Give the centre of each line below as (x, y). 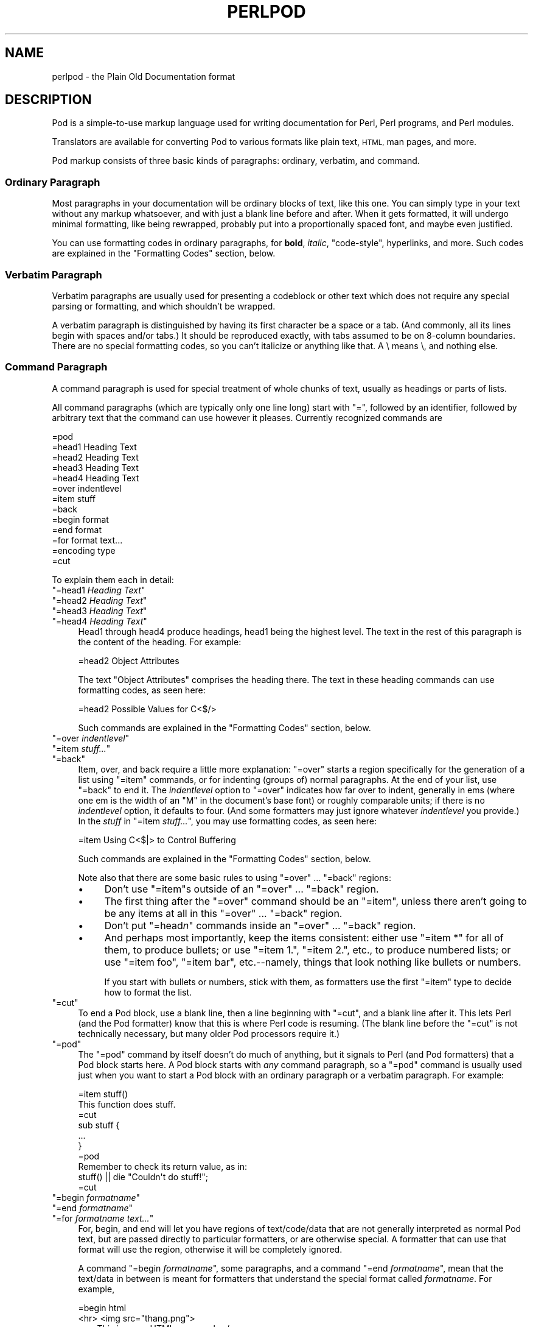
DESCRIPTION (48, 100)
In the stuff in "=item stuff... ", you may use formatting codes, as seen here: (227, 821)
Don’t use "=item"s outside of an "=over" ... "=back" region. (242, 889)
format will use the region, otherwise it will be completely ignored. (210, 1249)
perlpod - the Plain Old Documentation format (144, 76)
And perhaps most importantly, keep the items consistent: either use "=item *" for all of (304, 937)
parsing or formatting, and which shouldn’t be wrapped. (164, 306)
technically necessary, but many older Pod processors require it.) (209, 1033)
